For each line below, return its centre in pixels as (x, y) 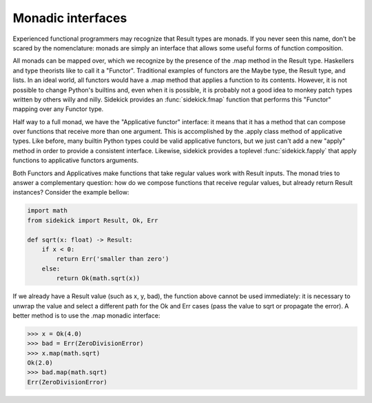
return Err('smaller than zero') (113, 259)
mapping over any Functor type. (58, 109)
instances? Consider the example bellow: (71, 193)
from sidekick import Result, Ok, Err (93, 220)
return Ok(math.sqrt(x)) (98, 278)
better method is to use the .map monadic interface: (86, 315)
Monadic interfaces (70, 18)
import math (48, 211)
